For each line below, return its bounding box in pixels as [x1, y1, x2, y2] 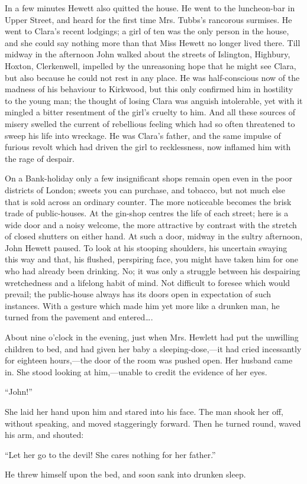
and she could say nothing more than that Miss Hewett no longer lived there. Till [5, 36, 300, 48]
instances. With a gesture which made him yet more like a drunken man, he [5, 299, 280, 311]
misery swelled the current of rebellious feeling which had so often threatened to [5, 117, 295, 129]
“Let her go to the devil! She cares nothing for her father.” [5, 448, 216, 460]
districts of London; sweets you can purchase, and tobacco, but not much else [5, 183, 285, 196]
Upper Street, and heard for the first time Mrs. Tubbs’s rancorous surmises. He [5, 13, 292, 25]
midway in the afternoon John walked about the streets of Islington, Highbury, [5, 48, 290, 60]
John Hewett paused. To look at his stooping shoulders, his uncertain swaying [5, 241, 287, 254]
